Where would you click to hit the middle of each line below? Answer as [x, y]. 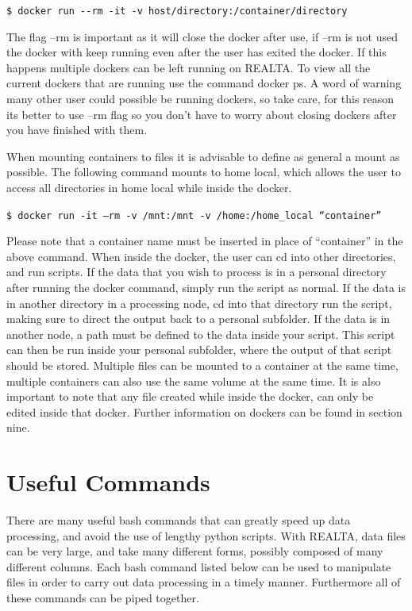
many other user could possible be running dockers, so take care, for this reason [200, 99]
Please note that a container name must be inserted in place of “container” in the [205, 241]
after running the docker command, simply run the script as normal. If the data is [206, 288]
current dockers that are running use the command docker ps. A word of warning [204, 83]
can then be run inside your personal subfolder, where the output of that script [199, 350]
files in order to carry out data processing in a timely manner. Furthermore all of [204, 582]
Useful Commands [108, 482]
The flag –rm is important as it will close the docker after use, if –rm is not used [202, 36]
